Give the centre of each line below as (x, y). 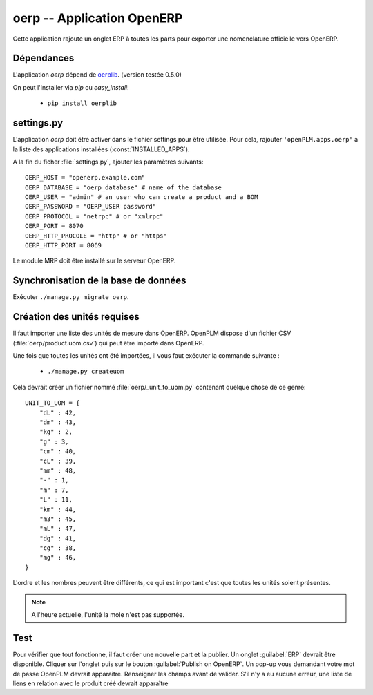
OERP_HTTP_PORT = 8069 (64, 246)
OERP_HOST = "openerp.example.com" (85, 178)
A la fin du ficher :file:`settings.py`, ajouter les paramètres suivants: (108, 162)
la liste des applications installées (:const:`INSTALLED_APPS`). (101, 149)
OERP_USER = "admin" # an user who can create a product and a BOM (142, 197)
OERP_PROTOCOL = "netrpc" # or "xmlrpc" (94, 216)
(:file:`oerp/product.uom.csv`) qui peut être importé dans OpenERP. (108, 343)
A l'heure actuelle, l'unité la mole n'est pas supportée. (108, 615)
